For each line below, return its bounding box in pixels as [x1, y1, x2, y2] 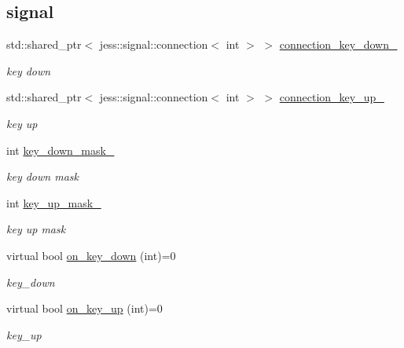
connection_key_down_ [279, 36, 398, 53]
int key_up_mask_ [6, 194, 101, 211]
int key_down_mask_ [6, 141, 115, 158]
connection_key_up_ [279, 89, 384, 105]
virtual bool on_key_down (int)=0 [6, 247, 176, 263]
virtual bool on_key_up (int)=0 [6, 300, 163, 317]
